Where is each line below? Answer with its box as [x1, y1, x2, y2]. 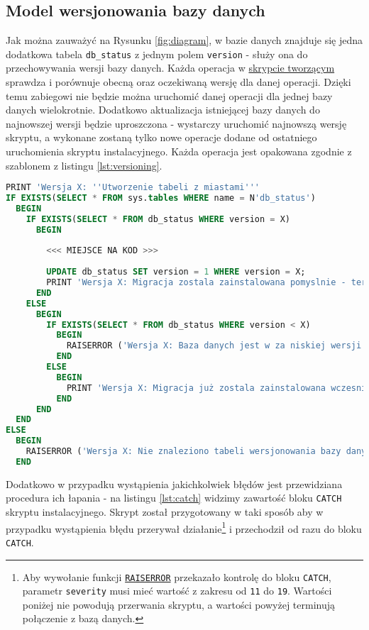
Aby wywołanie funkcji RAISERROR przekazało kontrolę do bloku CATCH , [22, 569, 331, 584]
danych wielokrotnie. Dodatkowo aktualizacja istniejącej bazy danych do [6, 102, 320, 117]
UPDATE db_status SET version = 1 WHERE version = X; [46, 267, 306, 277]
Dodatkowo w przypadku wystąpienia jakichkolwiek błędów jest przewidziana [6, 476, 343, 491]
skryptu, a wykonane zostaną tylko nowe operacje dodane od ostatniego [6, 130, 317, 145]
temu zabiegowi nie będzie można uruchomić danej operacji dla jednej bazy [6, 88, 333, 103]
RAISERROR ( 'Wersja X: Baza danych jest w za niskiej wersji [66, 341, 362, 351]
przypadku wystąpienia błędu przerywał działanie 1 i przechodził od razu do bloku [6, 519, 362, 536]
